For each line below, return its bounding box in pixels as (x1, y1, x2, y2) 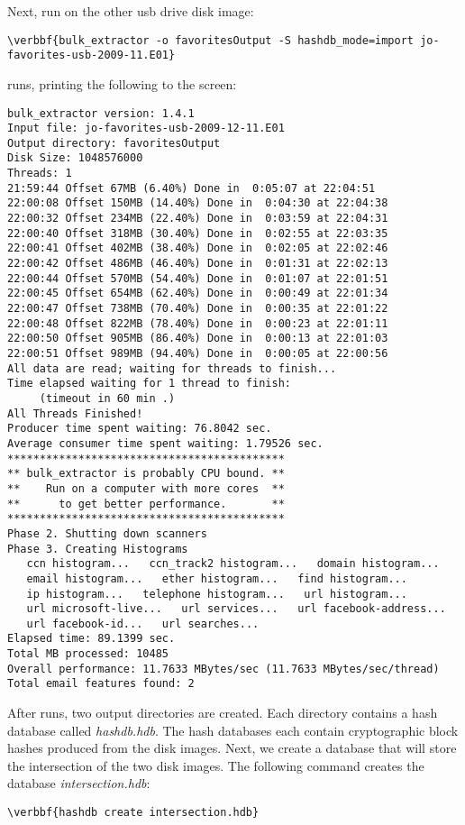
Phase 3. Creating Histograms (7, 542, 188, 555)
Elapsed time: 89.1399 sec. (7, 632, 176, 646)
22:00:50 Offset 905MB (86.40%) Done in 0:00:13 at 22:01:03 (7, 332, 388, 345)
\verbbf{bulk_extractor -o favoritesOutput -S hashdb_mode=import (7, 33, 415, 47)
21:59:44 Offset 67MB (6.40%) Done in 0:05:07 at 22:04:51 (7, 181, 376, 195)
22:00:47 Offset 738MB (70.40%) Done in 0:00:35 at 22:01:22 (7, 302, 388, 316)
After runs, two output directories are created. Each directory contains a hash (7, 703, 438, 722)
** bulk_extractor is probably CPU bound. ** (7, 467, 285, 481)
